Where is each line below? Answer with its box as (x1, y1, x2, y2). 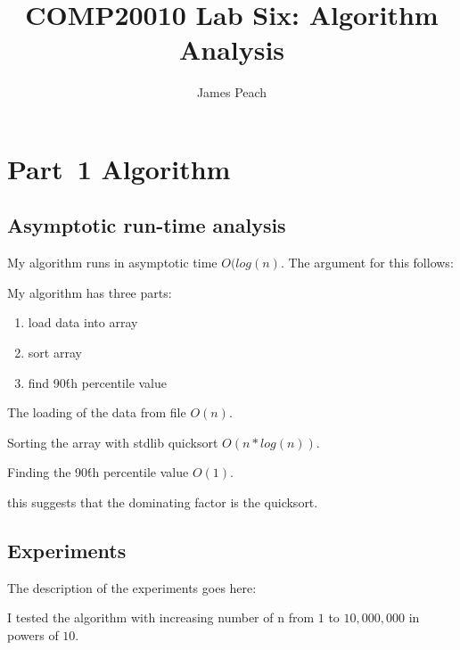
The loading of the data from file (7, 403, 186, 422)
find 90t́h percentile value (28, 373, 168, 391)
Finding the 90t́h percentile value (7, 463, 189, 481)
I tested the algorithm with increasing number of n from (7, 608, 315, 627)
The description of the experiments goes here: (7, 578, 257, 597)
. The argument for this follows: (280, 253, 454, 272)
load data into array (28, 313, 138, 332)
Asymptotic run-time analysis (7, 211, 286, 239)
